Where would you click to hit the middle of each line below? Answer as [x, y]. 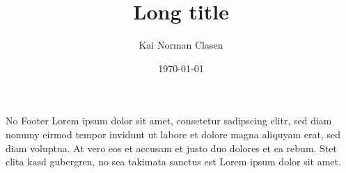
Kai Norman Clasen [181, 45]
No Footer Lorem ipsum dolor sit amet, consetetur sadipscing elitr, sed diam [169, 121]
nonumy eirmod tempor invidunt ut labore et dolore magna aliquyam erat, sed [173, 134]
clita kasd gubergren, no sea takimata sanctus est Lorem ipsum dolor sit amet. [173, 162]
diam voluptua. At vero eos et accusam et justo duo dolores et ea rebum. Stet [171, 148]
